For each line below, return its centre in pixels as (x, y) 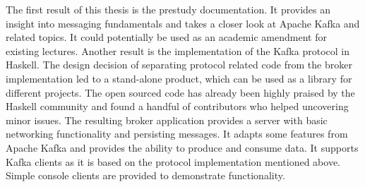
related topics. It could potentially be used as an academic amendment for (166, 37)
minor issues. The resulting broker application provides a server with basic (167, 120)
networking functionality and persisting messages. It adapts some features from (177, 134)
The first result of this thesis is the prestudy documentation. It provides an (168, 9)
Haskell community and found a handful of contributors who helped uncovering (177, 106)
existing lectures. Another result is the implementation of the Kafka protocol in (178, 50)
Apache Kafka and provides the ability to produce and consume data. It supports (182, 147)
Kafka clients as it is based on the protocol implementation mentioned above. (173, 161)
